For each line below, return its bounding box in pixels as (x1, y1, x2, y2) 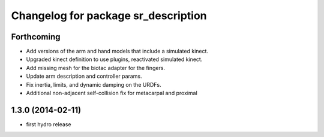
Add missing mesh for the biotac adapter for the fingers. (26, 64, 165, 71)
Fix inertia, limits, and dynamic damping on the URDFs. (26, 81, 161, 88)
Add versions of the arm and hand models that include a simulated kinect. (26, 48, 209, 55)
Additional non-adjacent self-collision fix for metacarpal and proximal (26, 90, 197, 97)
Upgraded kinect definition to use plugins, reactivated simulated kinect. (26, 56, 203, 63)
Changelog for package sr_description (11, 9, 207, 22)
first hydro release (26, 120, 71, 128)
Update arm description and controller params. (26, 72, 142, 80)
